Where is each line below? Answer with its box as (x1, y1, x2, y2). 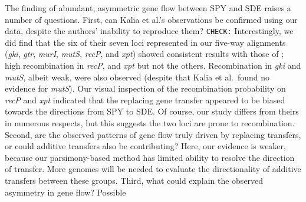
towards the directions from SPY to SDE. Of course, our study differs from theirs (5, 105, 299, 117)
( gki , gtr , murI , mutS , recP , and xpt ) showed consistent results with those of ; (5, 48, 284, 60)
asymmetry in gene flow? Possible (5, 186, 126, 198)
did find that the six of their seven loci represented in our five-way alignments (5, 36, 286, 48)
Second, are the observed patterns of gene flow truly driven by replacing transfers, (5, 128, 301, 140)
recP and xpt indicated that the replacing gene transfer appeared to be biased (5, 93, 285, 106)
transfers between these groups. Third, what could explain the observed (5, 174, 264, 186)
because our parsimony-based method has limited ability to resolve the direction (5, 151, 295, 163)
